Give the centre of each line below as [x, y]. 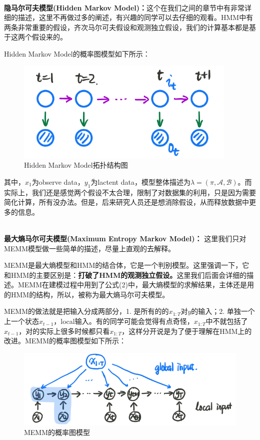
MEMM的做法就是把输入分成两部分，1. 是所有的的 [86, 311]
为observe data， [58, 181]
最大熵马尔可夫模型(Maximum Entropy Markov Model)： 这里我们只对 [125, 238]
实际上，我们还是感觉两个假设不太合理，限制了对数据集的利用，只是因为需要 [130, 192]
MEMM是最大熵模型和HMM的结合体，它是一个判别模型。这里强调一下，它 [127, 265]
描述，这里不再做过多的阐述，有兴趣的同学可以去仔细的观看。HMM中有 [135, 17]
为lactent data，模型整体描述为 [140, 181]
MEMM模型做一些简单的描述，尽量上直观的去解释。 [90, 248]
